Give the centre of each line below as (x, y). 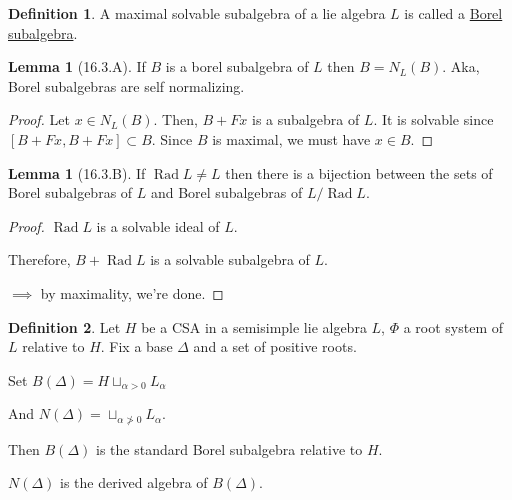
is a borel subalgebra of (237, 66)
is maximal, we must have (291, 138)
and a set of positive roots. (275, 346)
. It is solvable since (433, 119)
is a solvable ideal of (158, 225)
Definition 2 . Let (64, 326)
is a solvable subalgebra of (230, 259)
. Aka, (461, 66)
